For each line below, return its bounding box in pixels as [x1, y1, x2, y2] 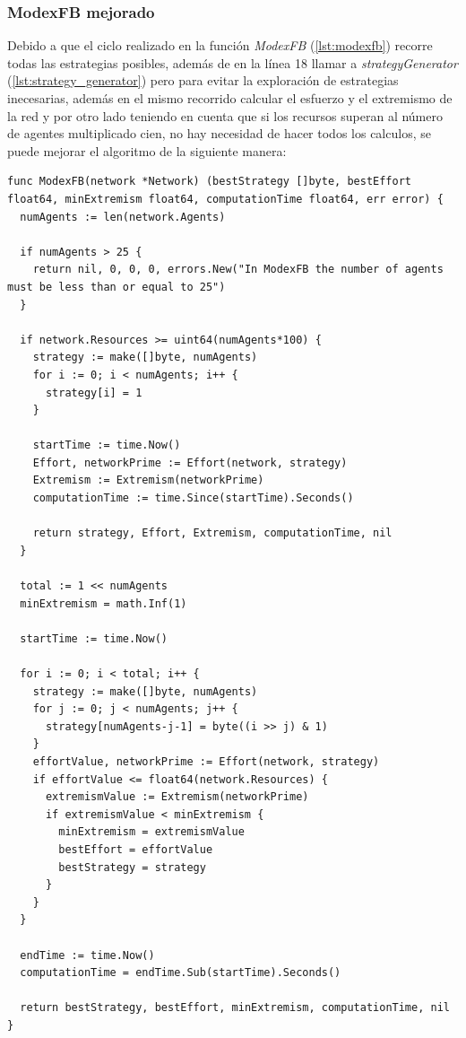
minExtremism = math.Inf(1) [20, 597, 187, 610]
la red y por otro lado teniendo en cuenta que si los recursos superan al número [7, 106, 443, 125]
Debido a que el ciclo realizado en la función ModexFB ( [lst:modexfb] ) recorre [7, 36, 433, 55]
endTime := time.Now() [20, 948, 155, 962]
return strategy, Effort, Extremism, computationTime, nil [32, 527, 393, 540]
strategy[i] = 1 [45, 386, 142, 399]
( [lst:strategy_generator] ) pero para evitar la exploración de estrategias [7, 71, 399, 90]
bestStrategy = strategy [58, 860, 206, 874]
